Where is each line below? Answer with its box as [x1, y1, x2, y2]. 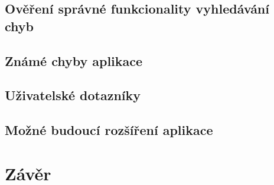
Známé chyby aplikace [5, 51, 143, 70]
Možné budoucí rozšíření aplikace [5, 121, 213, 139]
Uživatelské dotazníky [5, 86, 141, 104]
